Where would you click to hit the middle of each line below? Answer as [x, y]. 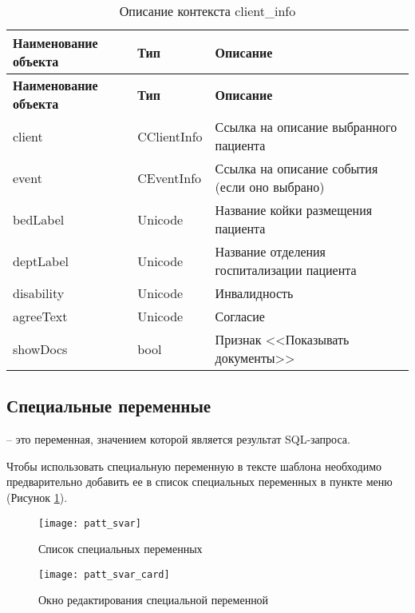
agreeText [40, 316]
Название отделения [270, 251]
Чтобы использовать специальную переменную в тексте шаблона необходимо [194, 466]
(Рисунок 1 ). [37, 497]
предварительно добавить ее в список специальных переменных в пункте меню [200, 482]
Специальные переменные [109, 406]
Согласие [240, 316]
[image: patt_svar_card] [104, 574]
